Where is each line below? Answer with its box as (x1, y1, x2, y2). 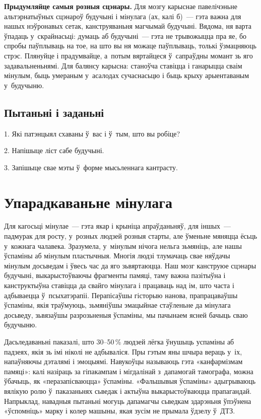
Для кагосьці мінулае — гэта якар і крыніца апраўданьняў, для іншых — (4, 221, 231, 231)
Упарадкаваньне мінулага (4, 191, 172, 212)
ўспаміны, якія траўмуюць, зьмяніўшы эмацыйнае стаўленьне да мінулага (4, 300, 231, 310)
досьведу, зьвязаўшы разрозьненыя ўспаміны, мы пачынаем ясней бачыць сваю (4, 309, 248, 320)
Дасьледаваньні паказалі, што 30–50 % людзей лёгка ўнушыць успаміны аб (4, 336, 234, 346)
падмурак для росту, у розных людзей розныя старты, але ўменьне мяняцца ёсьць (4, 231, 257, 241)
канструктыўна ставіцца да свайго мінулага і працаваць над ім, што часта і (4, 280, 234, 291)
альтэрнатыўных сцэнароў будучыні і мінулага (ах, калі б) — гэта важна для (4, 11, 241, 21)
